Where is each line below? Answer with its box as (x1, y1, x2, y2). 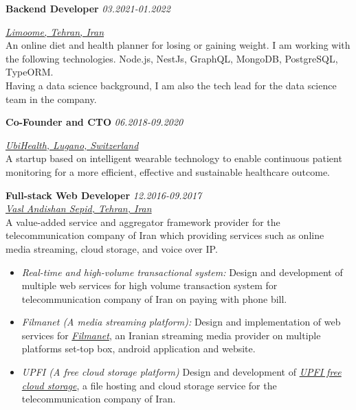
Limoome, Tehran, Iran (5, 24, 104, 38)
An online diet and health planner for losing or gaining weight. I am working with (5, 38, 351, 52)
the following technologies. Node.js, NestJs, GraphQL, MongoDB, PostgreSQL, (5, 51, 338, 65)
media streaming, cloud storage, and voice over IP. (5, 241, 218, 255)
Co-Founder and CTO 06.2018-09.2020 (5, 115, 183, 129)
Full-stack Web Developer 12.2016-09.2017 (5, 187, 202, 202)
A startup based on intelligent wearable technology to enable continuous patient (5, 151, 342, 166)
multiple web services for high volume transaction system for (21, 278, 278, 293)
